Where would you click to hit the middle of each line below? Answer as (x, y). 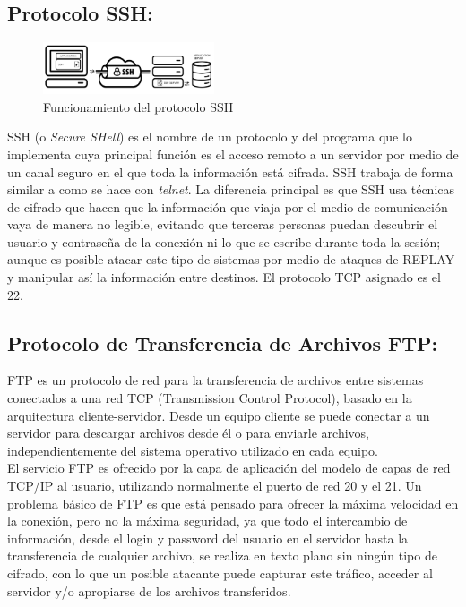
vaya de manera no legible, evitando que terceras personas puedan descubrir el (223, 224)
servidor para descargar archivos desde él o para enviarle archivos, (188, 433)
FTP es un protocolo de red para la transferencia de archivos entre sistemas (216, 380)
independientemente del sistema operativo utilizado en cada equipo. (193, 450)
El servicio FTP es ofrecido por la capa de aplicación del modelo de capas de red (229, 468)
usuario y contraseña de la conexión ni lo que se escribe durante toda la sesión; (224, 241)
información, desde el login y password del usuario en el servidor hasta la (208, 538)
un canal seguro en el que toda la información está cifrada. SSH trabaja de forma (230, 171)
